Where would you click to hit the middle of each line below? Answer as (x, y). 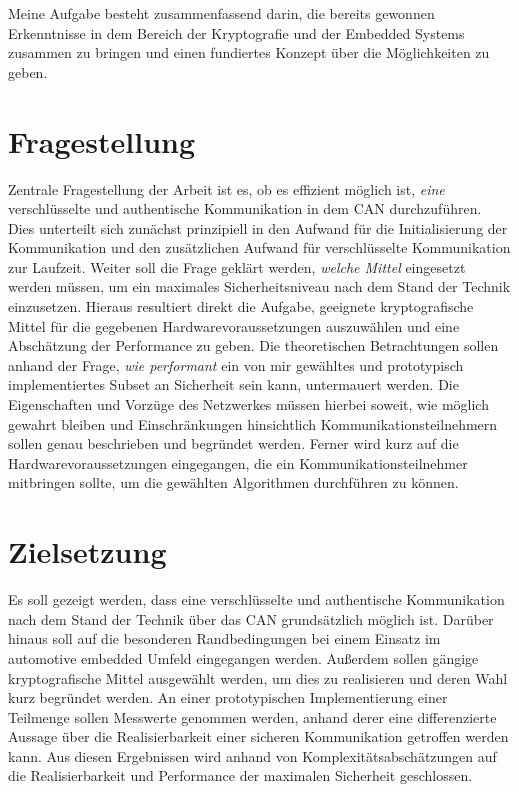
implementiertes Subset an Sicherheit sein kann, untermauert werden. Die (233, 384)
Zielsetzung (87, 551)
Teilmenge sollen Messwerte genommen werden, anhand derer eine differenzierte (252, 716)
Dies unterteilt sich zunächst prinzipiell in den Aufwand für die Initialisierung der (258, 227)
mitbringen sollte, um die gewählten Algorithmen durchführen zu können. (233, 482)
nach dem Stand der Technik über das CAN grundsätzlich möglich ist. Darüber (251, 618)
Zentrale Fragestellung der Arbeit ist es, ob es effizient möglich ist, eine (226, 188)
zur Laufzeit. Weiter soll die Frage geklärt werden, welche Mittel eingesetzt (237, 266)
